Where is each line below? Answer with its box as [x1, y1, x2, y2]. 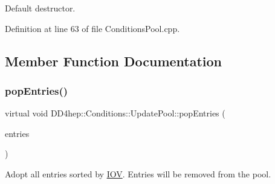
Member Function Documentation [5, 51, 222, 70]
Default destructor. [5, 2, 76, 14]
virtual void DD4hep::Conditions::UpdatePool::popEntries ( [5, 107, 225, 119]
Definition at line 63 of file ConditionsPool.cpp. [5, 22, 180, 34]
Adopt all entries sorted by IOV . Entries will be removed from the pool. [5, 167, 271, 180]
